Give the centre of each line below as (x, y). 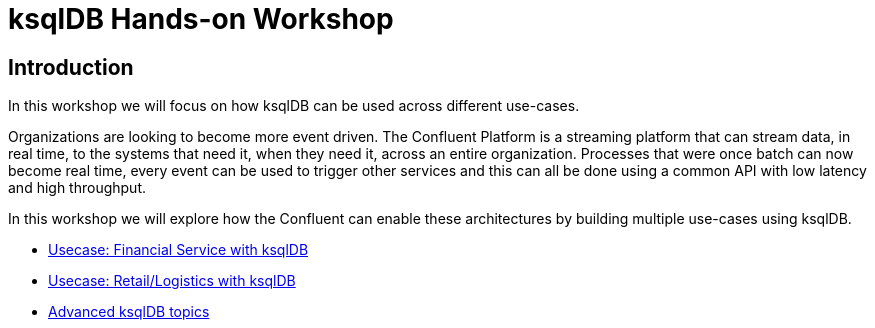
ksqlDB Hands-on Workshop (201, 19)
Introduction (71, 67)
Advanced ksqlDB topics (129, 312)
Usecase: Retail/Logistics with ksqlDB (172, 281)
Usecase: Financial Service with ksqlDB (178, 250)
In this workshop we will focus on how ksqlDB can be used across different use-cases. (294, 106)
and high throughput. (77, 188)
